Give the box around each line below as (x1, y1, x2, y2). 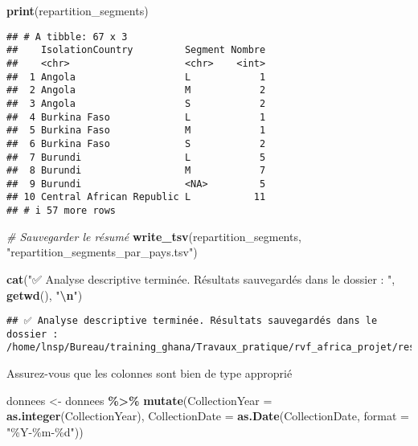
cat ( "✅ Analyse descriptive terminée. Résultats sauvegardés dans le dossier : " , (6, 270, 395, 287)
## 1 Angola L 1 (6, 71, 266, 83)
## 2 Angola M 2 (6, 84, 266, 96)
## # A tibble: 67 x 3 (6, 31, 128, 43)
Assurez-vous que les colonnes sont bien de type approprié (6, 365, 293, 382)
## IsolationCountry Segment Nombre (6, 44, 266, 56)
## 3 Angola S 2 (6, 97, 266, 109)
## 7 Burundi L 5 (6, 151, 266, 163)
